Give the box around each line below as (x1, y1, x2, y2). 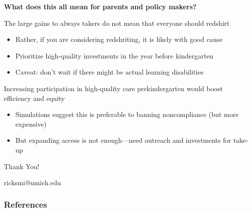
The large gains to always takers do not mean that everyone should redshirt (4, 18, 230, 28)
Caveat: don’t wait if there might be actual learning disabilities (15, 67, 204, 77)
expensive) (15, 118, 47, 129)
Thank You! (4, 161, 39, 171)
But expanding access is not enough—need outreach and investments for (15, 135, 231, 145)
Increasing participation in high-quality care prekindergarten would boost (4, 83, 223, 93)
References (4, 198, 47, 210)
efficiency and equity (4, 93, 65, 103)
